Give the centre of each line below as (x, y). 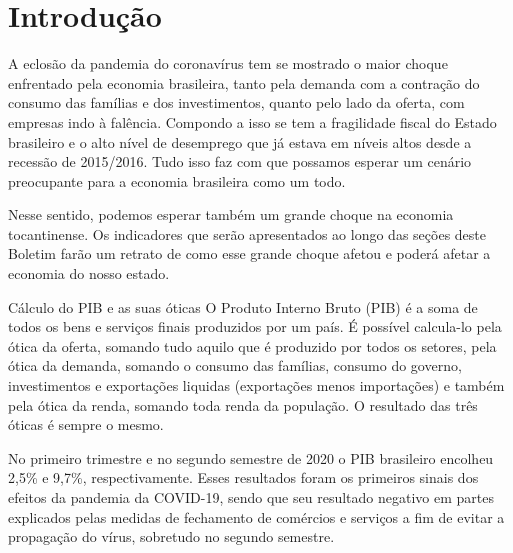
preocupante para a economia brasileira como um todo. (177, 180)
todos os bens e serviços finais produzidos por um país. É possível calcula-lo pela (255, 326)
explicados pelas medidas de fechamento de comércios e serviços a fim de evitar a (256, 516)
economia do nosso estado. (89, 273)
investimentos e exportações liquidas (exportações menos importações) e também (256, 385)
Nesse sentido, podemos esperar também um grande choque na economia (231, 214)
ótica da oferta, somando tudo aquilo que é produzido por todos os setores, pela (252, 345)
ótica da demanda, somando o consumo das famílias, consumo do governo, (235, 365)
